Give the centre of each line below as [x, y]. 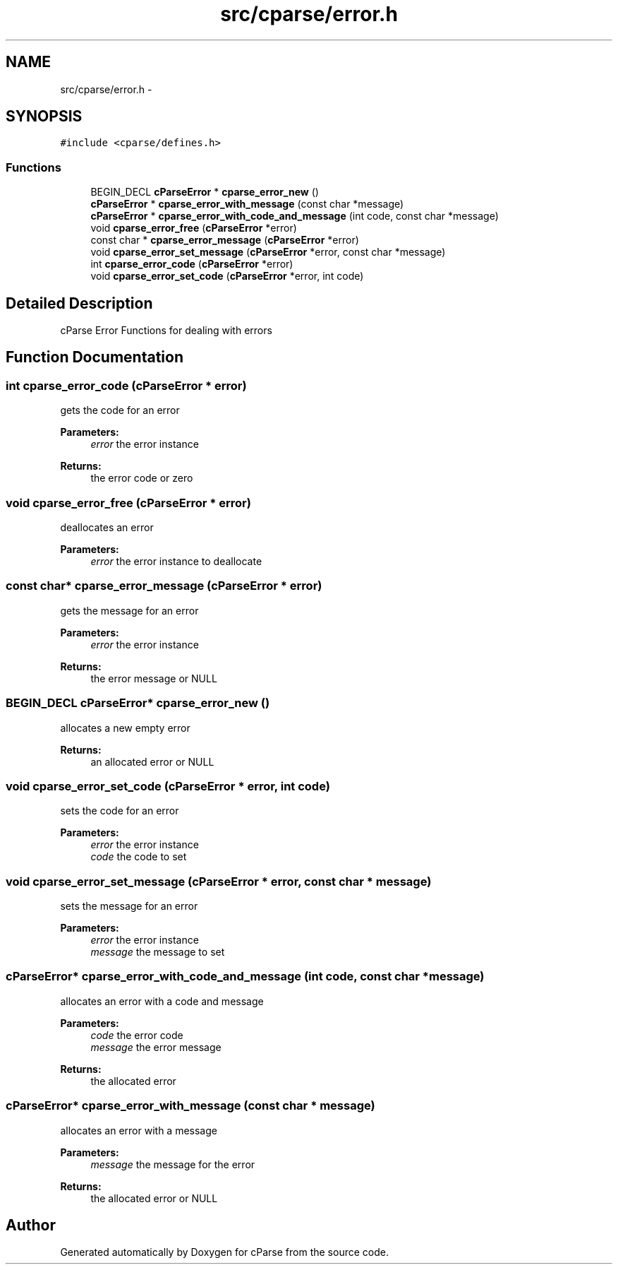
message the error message [156, 1047]
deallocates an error [107, 527]
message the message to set [158, 952]
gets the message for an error [129, 610]
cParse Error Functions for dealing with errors [166, 331]
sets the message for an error [129, 906]
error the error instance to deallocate [176, 561]
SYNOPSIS [44, 117]
